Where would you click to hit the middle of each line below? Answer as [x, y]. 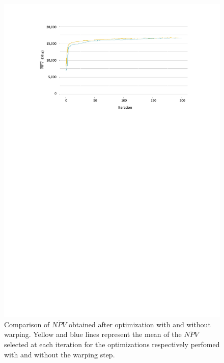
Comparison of [27, 324]
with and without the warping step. [60, 354]
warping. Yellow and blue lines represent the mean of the [93, 334]
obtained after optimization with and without [139, 324]
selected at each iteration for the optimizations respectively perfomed [112, 344]
